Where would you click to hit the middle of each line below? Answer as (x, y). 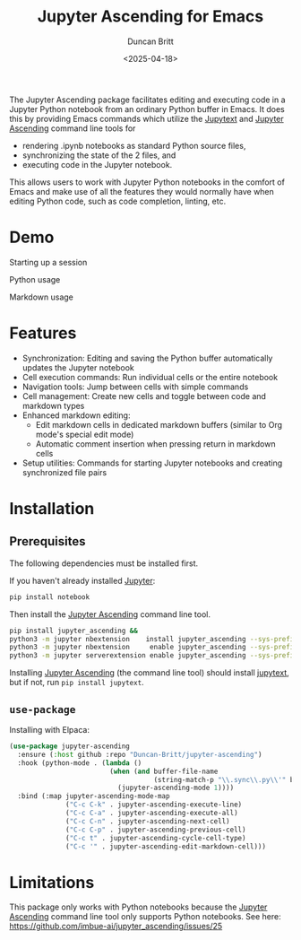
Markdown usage (42, 297)
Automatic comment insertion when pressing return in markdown (155, 444)
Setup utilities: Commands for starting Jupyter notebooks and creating (152, 463)
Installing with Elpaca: (49, 730)
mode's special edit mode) (85, 434)
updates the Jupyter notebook (78, 367)
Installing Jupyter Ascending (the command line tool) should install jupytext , (149, 673)
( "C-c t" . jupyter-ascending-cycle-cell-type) (156, 838)
